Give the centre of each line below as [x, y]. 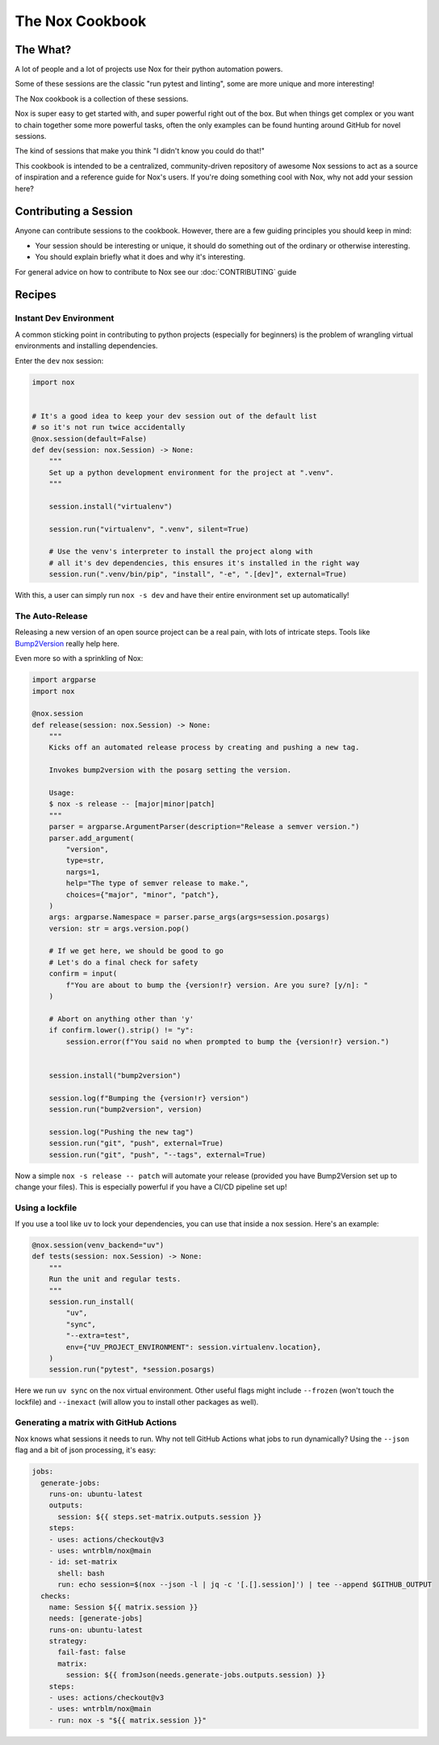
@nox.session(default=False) [90, 439]
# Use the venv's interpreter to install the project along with [181, 552]
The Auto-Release [51, 616]
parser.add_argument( [92, 838]
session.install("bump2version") [115, 1075]
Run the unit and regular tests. [115, 1279]
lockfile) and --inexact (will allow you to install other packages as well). [137, 1402]
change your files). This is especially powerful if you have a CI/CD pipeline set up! [151, 1187]
